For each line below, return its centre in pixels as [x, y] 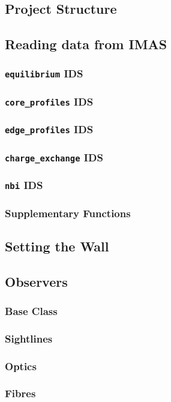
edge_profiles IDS [49, 129]
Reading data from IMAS [86, 44]
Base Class [31, 310]
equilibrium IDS [44, 73]
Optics [21, 366]
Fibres [20, 393]
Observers [36, 281]
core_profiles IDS [49, 101]
